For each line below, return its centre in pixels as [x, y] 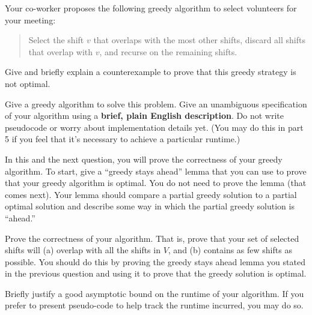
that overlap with [61, 51]
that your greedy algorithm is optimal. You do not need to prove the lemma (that [156, 183]
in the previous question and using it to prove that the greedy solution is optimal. [156, 273]
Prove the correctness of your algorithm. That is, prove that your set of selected [152, 238]
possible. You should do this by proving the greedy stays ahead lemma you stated [155, 261]
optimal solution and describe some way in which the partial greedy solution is [150, 206]
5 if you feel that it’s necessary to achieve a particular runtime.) [123, 139]
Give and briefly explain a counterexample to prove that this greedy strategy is [151, 72]
